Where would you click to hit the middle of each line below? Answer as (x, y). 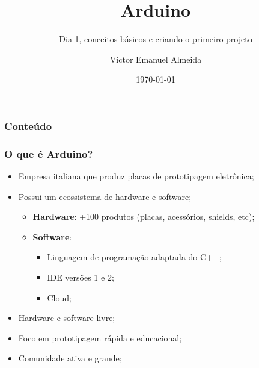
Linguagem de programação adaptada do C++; (134, 257)
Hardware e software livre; (67, 318)
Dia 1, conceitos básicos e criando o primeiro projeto (156, 39)
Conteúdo (28, 126)
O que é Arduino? (49, 153)
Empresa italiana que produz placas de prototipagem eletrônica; (136, 176)
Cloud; (59, 297)
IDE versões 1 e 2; (81, 277)
